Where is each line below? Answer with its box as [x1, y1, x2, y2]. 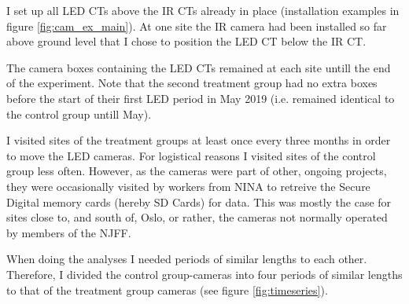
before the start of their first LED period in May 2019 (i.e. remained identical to [6, 90, 395, 106]
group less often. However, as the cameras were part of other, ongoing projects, [6, 163, 387, 179]
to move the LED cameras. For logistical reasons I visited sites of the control [6, 147, 376, 163]
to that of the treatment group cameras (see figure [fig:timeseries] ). [6, 281, 328, 298]
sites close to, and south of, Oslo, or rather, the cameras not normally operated [6, 209, 388, 225]
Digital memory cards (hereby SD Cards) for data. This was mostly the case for [6, 193, 392, 210]
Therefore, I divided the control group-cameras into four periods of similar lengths [6, 266, 403, 282]
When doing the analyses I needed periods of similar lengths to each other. [6, 251, 367, 267]
